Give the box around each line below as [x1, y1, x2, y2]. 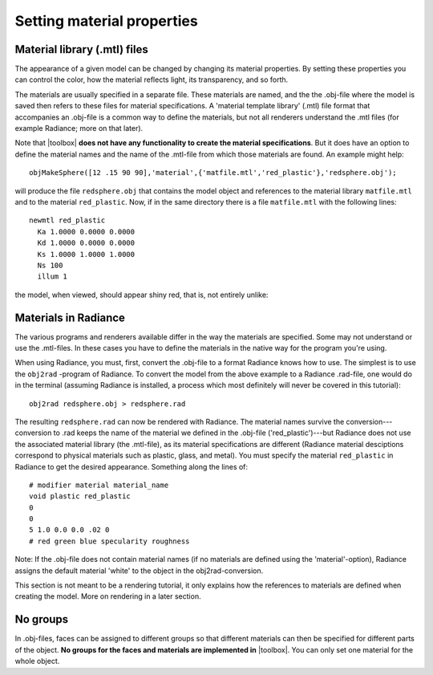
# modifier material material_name [29, 480, 169, 490]
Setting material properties [14, 12, 198, 30]
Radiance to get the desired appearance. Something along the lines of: [14, 462, 249, 471]
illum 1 [37, 272, 67, 281]
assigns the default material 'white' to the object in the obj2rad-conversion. [14, 566, 264, 575]
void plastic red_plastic [29, 492, 132, 501]
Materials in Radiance [14, 311, 126, 324]
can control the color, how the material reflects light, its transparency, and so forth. [14, 75, 289, 84]
